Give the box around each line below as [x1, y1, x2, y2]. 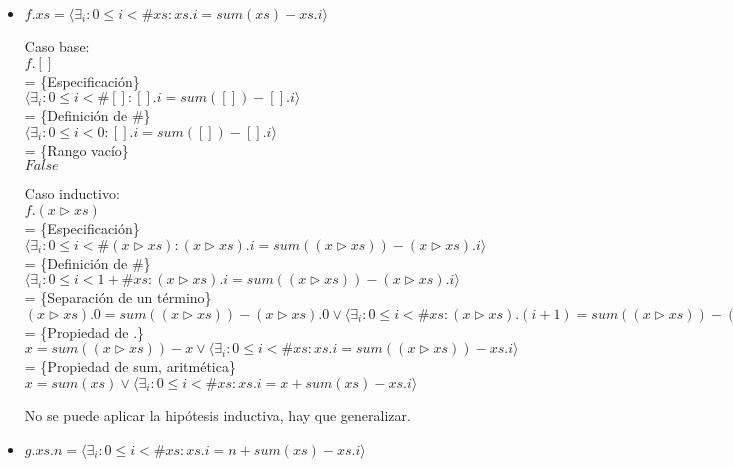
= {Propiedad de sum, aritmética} [24, 356, 236, 377]
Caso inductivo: [24, 183, 120, 204]
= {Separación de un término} [24, 287, 212, 308]
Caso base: [24, 36, 90, 56]
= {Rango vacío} [24, 139, 129, 160]
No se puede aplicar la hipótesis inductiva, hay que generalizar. [24, 404, 411, 425]
